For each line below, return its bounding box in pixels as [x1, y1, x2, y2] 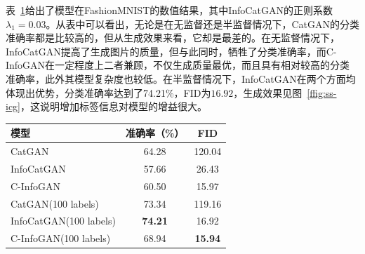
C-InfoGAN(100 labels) [11, 231, 111, 246]
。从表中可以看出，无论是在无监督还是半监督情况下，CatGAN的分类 [46, 16, 359, 31]
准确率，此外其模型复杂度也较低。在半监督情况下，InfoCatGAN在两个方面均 [6, 71, 356, 86]
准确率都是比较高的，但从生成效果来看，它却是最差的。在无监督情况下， [6, 30, 340, 45]
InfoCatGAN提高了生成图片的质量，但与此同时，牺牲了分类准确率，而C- [6, 44, 337, 58]
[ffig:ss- [307, 85, 337, 100]
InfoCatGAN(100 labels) [11, 213, 116, 228]
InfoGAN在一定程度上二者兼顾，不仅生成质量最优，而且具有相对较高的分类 [6, 58, 350, 72]
